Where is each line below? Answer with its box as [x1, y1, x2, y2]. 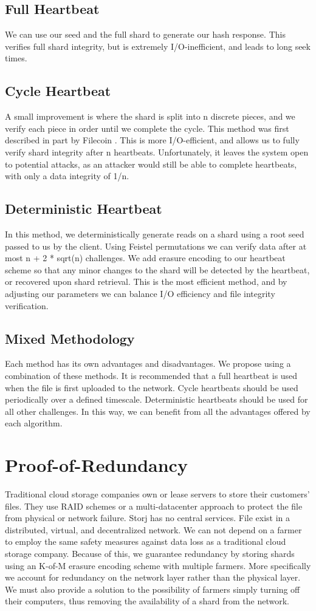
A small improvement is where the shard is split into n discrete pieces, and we [5, 110, 295, 123]
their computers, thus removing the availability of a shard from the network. [5, 595, 289, 607]
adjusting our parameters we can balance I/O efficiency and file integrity [5, 287, 275, 299]
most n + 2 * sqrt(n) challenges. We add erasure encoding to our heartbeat [5, 251, 286, 264]
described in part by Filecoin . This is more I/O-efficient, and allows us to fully [5, 134, 300, 146]
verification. [5, 299, 49, 312]
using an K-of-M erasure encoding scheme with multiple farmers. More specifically [5, 559, 311, 572]
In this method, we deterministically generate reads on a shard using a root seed [5, 227, 304, 240]
